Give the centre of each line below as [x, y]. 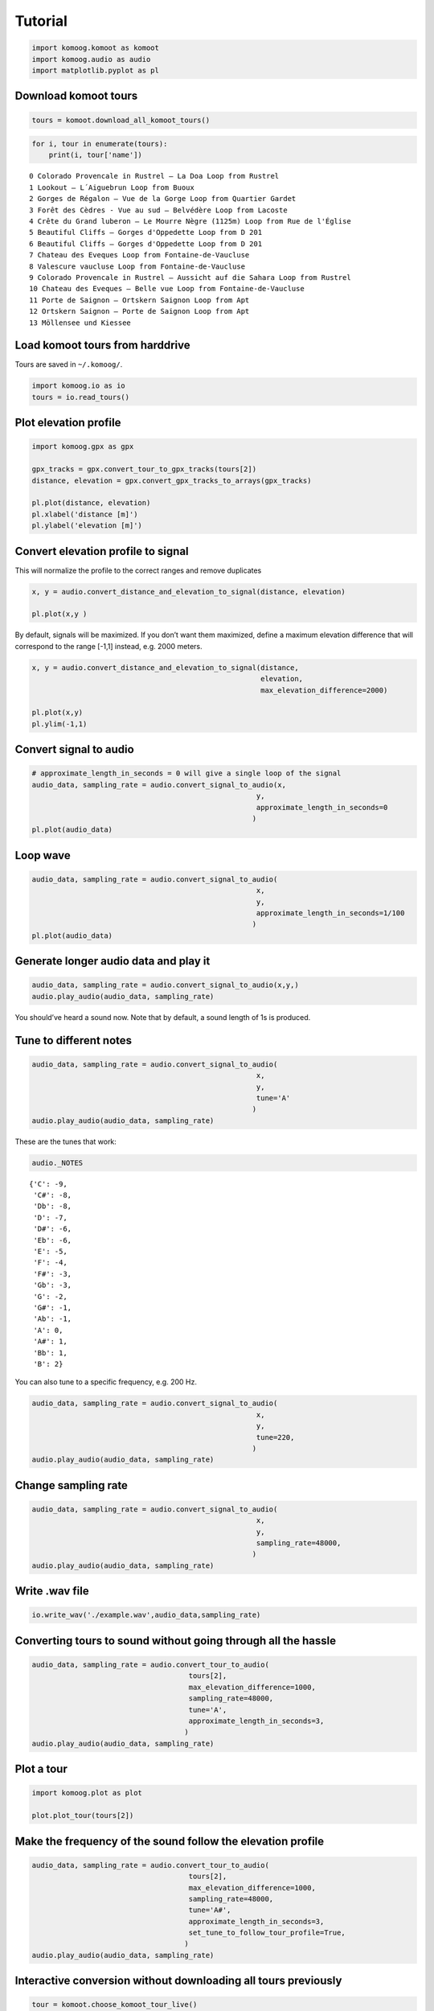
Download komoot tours [76, 96]
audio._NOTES [57, 1163]
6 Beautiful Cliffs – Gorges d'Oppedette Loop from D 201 [146, 244]
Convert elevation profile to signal [102, 551]
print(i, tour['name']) [95, 155]
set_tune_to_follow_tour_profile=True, [267, 1933]
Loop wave [43, 855]
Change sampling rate [72, 1485]
